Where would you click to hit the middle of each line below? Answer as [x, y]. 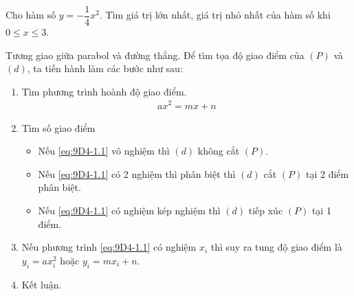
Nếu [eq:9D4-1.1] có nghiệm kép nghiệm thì [129, 210]
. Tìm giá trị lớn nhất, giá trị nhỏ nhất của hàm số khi [215, 15]
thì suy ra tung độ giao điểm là [276, 247]
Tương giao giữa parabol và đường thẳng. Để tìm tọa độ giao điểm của [155, 55]
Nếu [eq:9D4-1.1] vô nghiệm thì [104, 151]
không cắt [219, 151]
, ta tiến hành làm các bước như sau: [105, 68]
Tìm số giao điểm [58, 127]
